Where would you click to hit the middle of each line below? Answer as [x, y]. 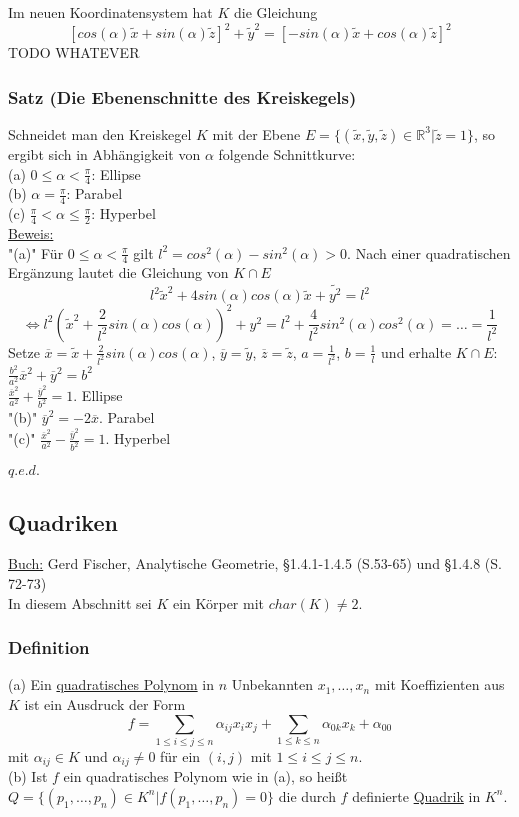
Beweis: [31, 232]
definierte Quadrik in [416, 795]
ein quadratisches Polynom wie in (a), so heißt [205, 776]
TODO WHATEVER [74, 52]
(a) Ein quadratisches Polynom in [111, 684]
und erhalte [416, 351]
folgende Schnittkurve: [287, 153]
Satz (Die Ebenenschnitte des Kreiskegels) [182, 96]
